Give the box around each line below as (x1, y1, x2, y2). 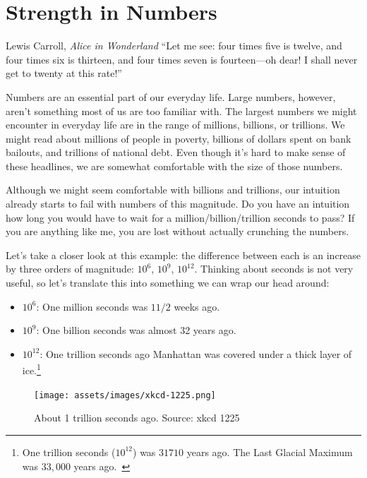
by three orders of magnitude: (6, 261, 134, 276)
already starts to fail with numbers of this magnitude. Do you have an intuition (6, 196, 350, 211)
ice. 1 (22, 361, 41, 378)
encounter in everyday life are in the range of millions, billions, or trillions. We (6, 117, 345, 132)
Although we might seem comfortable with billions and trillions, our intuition (6, 182, 340, 197)
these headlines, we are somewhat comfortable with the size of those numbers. (6, 158, 343, 173)
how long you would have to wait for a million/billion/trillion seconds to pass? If (6, 210, 355, 225)
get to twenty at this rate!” (6, 66, 122, 80)
